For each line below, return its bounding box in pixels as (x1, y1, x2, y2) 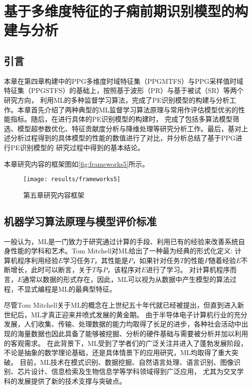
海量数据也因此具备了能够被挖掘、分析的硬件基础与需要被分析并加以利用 (17, 328, 248, 338)
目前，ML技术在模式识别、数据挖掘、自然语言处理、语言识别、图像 (19, 357, 234, 367)
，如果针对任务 (132, 255, 180, 265)
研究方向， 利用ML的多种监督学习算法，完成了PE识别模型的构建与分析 (4, 94, 230, 105)
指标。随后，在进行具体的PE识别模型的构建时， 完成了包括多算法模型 (10, 114, 233, 124)
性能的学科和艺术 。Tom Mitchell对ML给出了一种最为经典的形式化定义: (10, 246, 233, 256)
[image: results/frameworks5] (23, 176, 121, 183)
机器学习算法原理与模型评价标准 (4, 213, 157, 228)
